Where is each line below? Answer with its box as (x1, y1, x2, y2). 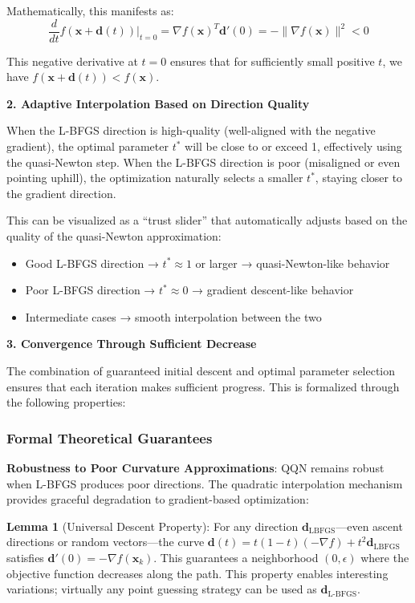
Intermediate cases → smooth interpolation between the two (25, 308, 322, 325)
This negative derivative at (6, 52, 138, 69)
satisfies (6, 548, 44, 565)
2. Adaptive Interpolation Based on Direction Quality (6, 95, 310, 111)
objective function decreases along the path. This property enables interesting (6, 565, 389, 581)
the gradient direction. (6, 184, 116, 201)
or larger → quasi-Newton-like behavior (195, 254, 390, 271)
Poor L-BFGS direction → (25, 281, 156, 298)
